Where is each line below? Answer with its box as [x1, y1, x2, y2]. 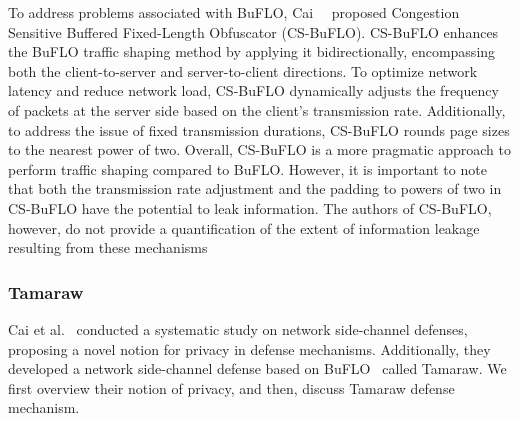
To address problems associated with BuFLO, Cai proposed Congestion [8, 2, 460, 22]
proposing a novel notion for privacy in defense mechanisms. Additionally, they [8, 338, 491, 359]
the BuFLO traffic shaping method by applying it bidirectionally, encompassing [8, 41, 496, 62]
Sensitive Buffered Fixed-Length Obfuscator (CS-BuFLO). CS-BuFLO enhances [8, 21, 499, 42]
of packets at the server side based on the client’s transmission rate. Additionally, [8, 99, 506, 120]
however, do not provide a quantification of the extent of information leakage [8, 217, 480, 238]
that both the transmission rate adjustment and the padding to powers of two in [8, 178, 502, 199]
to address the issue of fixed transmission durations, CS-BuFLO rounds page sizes [8, 119, 510, 140]
